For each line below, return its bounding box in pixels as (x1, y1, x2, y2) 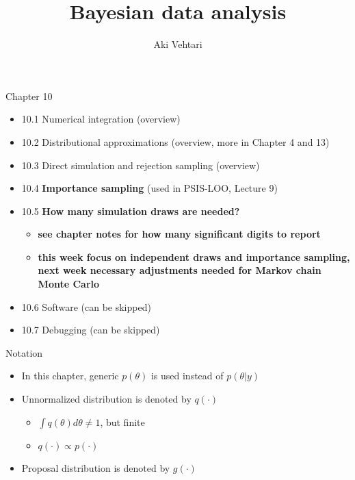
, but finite (100, 414, 145, 429)
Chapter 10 (5, 88, 53, 103)
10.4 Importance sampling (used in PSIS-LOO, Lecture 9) (21, 181, 278, 195)
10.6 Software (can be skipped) (21, 299, 151, 314)
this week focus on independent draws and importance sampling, (38, 249, 350, 264)
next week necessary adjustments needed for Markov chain (38, 263, 321, 277)
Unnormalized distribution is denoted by (21, 392, 192, 406)
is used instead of (150, 368, 224, 383)
